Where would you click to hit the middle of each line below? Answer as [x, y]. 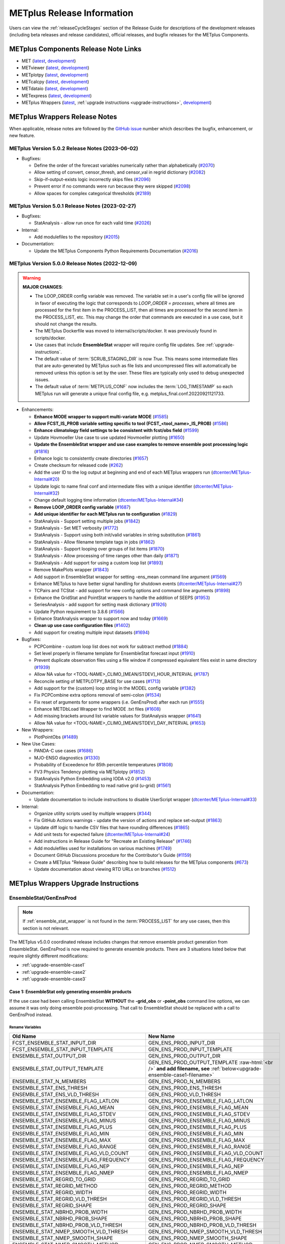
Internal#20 [46, 479]
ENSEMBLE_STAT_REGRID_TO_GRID [54, 1179]
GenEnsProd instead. [31, 1015]
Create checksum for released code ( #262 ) [79, 465]
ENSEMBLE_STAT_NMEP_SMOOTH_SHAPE [63, 1238]
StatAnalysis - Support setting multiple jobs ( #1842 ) [87, 521]
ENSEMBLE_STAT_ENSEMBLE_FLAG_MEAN [63, 1107]
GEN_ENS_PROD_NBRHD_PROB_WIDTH [195, 1212]
